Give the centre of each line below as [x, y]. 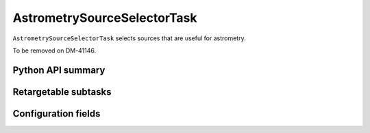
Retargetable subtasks [62, 92]
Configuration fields [57, 114]
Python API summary [59, 70]
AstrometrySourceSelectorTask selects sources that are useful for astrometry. [129, 38]
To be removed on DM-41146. [54, 50]
